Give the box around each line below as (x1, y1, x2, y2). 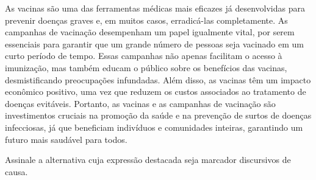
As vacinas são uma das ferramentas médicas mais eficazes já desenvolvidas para (5, 2, 305, 14)
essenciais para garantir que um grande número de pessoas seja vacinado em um (5, 37, 304, 50)
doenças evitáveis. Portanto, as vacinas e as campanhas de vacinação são (5, 97, 276, 109)
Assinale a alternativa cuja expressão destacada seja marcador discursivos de (5, 153, 291, 166)
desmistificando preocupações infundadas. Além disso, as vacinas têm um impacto (5, 73, 311, 86)
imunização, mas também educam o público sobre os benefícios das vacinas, (5, 61, 287, 74)
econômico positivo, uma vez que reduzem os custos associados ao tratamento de (5, 85, 306, 98)
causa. (5, 165, 28, 178)
